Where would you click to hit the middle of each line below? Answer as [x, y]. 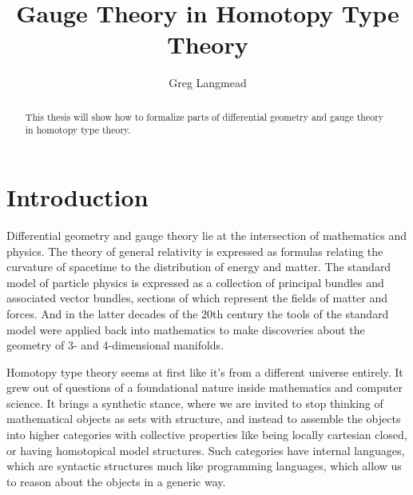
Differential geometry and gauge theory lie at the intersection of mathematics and [206, 235]
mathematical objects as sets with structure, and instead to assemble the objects [204, 419]
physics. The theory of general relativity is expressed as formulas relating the [195, 251]
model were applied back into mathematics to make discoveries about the [186, 329]
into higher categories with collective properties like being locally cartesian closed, [207, 435]
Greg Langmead [208, 83]
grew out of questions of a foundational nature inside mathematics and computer [205, 387]
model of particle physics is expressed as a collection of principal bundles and [195, 282]
